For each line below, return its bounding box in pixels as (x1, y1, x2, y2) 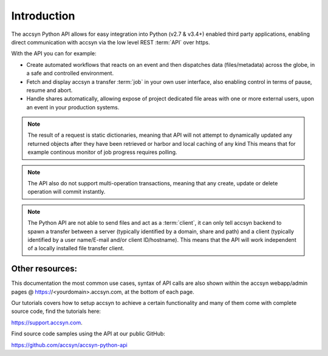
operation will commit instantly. (27, 188, 106, 196)
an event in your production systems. (26, 103, 120, 111)
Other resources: (11, 264, 77, 274)
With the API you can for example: (11, 50, 97, 57)
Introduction (11, 9, 75, 22)
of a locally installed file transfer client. (27, 245, 125, 252)
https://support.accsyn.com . (11, 319, 83, 326)
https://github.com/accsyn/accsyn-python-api (11, 341, 128, 349)
